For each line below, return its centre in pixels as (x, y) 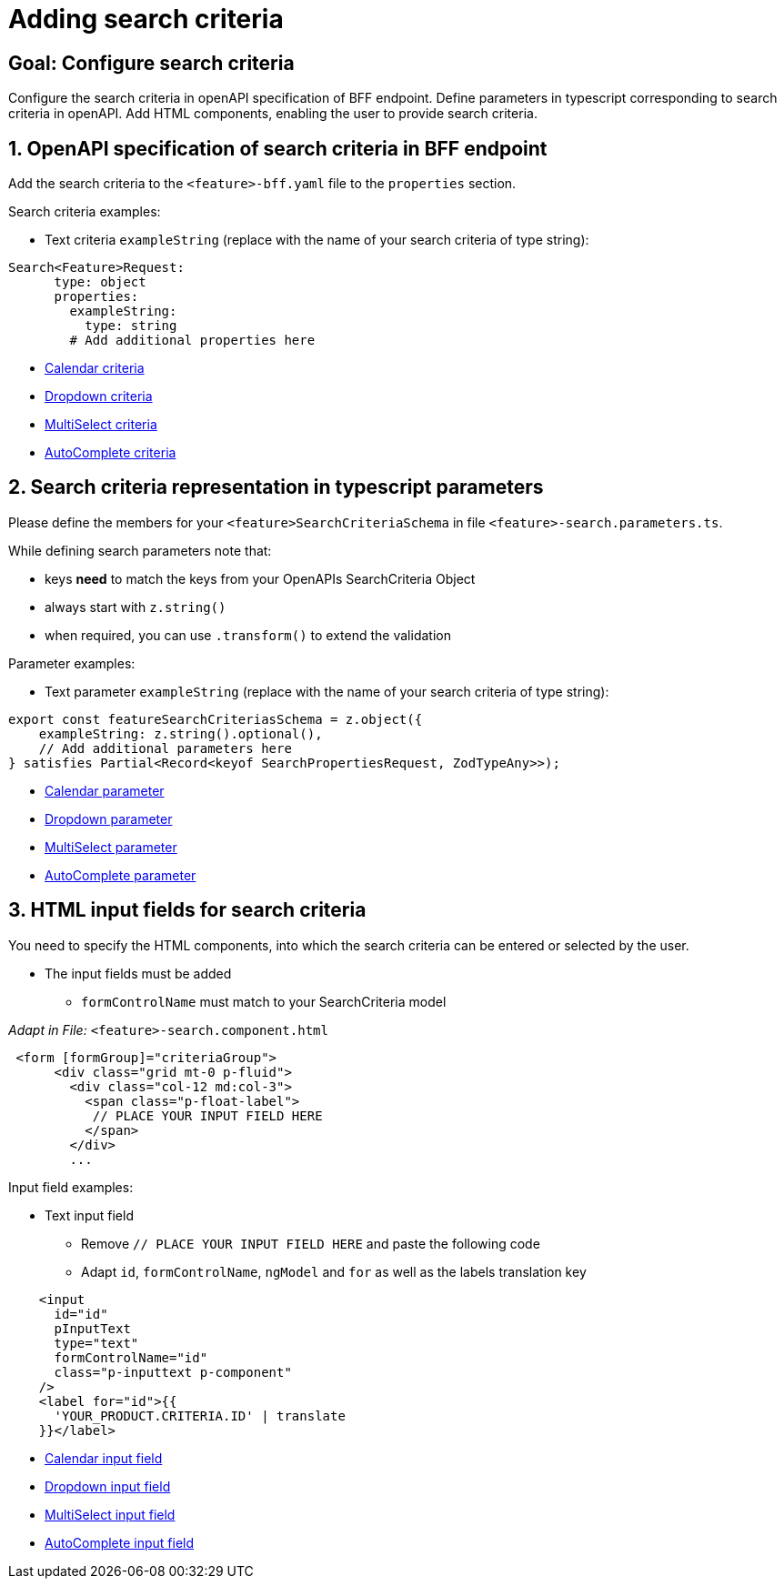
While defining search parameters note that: (140, 550)
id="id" (81, 1314)
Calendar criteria (95, 368)
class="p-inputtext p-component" (173, 1372)
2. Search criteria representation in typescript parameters (276, 487)
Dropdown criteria (99, 396)
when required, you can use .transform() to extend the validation (248, 635)
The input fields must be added (138, 973)
